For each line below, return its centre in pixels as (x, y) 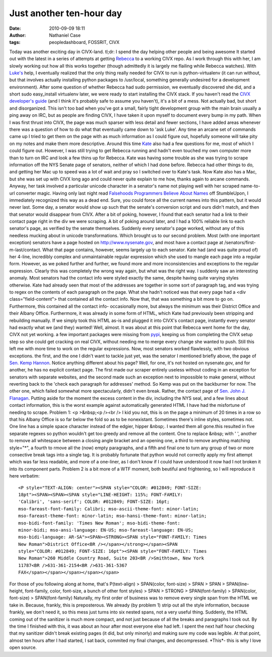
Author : (18, 35)
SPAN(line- (237, 584)
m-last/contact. (25, 250)
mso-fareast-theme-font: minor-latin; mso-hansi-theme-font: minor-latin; (113, 516)
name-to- (250, 186)
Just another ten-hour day (66, 13)
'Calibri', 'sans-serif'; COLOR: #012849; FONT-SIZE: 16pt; (94, 502)
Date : (15, 28)
